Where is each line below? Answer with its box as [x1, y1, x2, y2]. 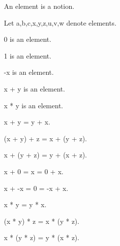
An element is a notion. [4, 1, 75, 11]
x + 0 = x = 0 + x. [4, 166, 63, 176]
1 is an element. [4, 50, 52, 61]
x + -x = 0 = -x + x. [4, 183, 68, 193]
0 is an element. [4, 34, 52, 44]
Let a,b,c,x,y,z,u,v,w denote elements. [4, 17, 117, 28]
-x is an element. [4, 67, 54, 77]
